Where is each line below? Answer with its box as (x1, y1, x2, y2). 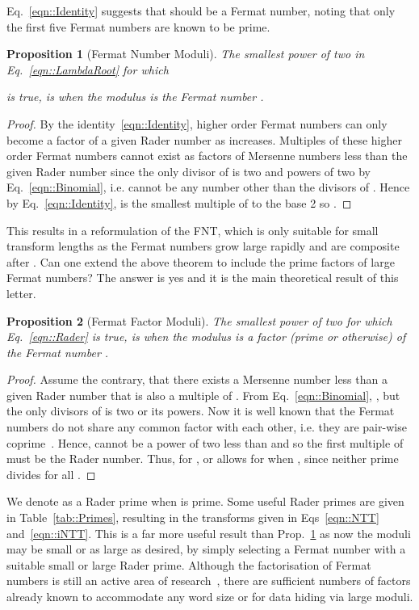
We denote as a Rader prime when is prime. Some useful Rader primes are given (6, 493, 404, 510)
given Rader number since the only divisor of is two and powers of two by (6, 162, 371, 179)
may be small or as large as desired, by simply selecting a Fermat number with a (6, 541, 406, 557)
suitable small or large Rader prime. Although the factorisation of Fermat (6, 556, 371, 573)
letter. (6, 284, 36, 301)
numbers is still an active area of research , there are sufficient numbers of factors (6, 572, 411, 589)
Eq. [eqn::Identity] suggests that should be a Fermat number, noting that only (6, 2, 396, 19)
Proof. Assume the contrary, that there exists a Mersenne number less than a (6, 371, 388, 388)
